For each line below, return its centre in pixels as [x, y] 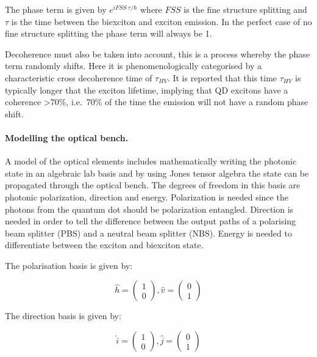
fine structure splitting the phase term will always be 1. [109, 33]
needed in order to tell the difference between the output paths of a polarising [151, 221]
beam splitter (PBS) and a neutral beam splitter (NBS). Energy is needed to [148, 233]
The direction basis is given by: [63, 316]
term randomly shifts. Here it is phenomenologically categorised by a [134, 66]
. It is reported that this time [222, 77]
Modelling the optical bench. [67, 137]
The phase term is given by [56, 9]
